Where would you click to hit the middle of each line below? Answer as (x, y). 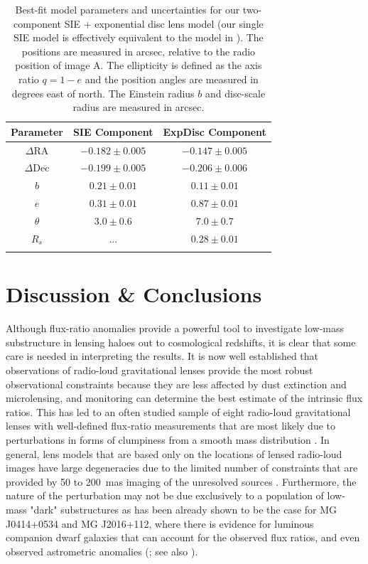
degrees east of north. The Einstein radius (103, 93)
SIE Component (113, 131)
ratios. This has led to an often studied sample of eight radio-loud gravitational (178, 411)
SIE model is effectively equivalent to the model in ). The (139, 37)
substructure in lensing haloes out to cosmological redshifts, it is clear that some (181, 342)
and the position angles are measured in (172, 79)
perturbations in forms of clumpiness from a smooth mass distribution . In (168, 440)
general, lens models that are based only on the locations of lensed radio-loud (174, 453)
